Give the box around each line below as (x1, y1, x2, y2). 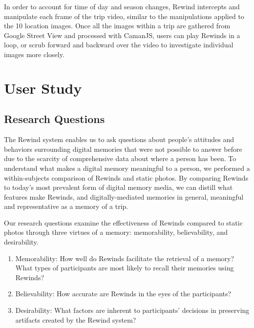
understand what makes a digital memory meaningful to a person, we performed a (4, 163, 250, 173)
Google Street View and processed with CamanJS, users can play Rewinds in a (4, 30, 240, 40)
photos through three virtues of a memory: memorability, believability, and (4, 227, 228, 237)
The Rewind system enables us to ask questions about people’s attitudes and (4, 134, 234, 144)
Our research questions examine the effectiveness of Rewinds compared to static (4, 217, 243, 227)
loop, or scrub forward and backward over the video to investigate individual (4, 40, 233, 50)
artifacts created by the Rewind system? (15, 314, 136, 325)
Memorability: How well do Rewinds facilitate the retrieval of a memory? (15, 253, 234, 263)
